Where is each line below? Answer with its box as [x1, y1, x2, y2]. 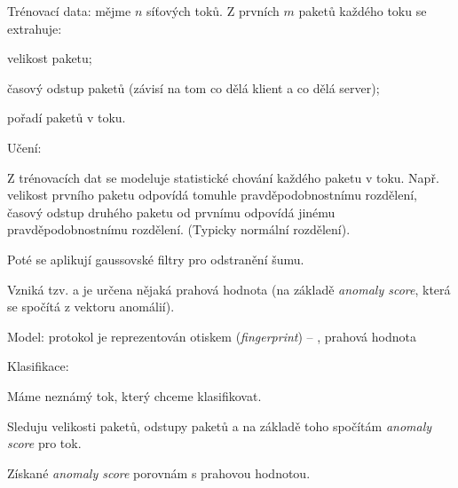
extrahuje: [7, 19, 62, 37]
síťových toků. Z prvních [146, 2, 280, 20]
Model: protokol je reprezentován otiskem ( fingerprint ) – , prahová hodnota [7, 327, 416, 345]
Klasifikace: [7, 357, 69, 375]
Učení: [7, 138, 42, 156]
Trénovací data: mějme [7, 2, 131, 20]
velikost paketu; [7, 49, 92, 67]
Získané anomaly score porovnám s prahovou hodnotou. [7, 463, 311, 482]
